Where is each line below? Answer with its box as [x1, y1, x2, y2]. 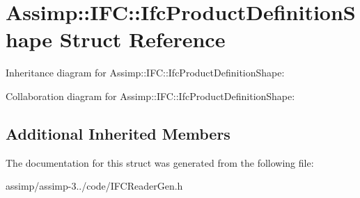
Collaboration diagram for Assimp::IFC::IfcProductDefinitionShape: [6, 88, 295, 103]
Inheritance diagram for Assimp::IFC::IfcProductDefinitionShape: [6, 65, 285, 80]
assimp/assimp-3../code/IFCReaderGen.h [6, 179, 183, 193]
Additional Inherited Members [6, 122, 230, 144]
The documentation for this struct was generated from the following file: [6, 155, 314, 170]
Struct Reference [59, 25, 226, 53]
